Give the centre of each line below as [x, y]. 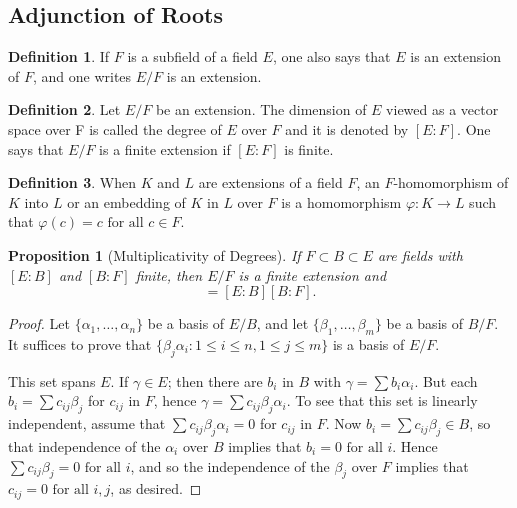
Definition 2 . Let [64, 109]
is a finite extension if [165, 148]
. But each [446, 380]
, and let [282, 323]
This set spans [52, 380]
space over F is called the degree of [115, 128]
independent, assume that [87, 423]
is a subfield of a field [192, 56]
